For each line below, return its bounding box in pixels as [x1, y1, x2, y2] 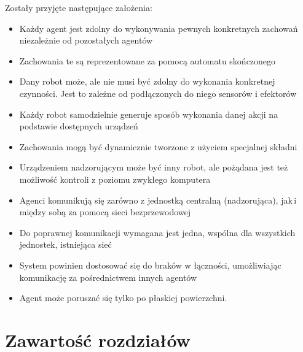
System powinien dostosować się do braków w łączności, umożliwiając [19, 258, 281, 271]
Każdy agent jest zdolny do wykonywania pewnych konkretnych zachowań [19, 21, 298, 34]
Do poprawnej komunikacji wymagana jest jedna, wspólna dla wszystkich [19, 226, 296, 239]
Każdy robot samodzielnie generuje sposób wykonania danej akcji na [19, 107, 278, 120]
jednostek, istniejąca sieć [19, 238, 112, 251]
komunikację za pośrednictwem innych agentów [19, 270, 197, 283]
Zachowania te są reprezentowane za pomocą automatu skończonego [19, 54, 276, 67]
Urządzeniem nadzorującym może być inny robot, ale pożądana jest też [19, 161, 288, 174]
